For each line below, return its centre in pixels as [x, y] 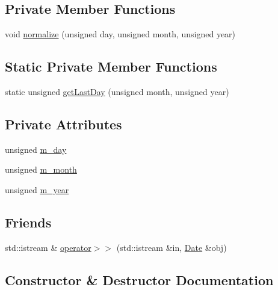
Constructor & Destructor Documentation [139, 279]
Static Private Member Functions [111, 66]
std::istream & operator [48, 247]
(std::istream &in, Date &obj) [171, 247]
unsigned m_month [41, 169]
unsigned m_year [37, 189]
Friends [28, 222]
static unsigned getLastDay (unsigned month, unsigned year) [117, 91]
